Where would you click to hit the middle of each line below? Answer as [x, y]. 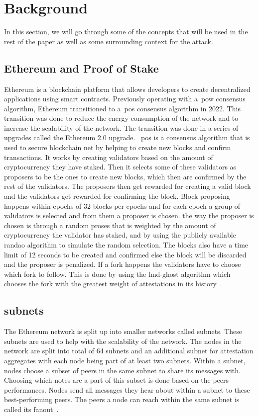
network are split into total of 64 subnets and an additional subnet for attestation [129, 351]
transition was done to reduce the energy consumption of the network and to [121, 118]
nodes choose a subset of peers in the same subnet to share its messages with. [122, 370]
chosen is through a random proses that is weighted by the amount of [110, 225]
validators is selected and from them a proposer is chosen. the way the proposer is [129, 215]
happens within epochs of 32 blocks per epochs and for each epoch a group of [122, 206]
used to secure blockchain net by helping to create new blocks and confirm [118, 147]
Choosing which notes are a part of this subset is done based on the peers [117, 380]
